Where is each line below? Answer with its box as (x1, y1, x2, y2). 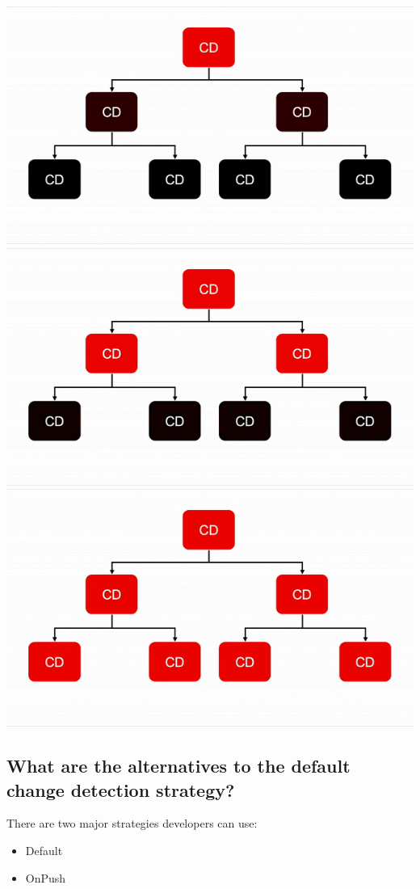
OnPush (25, 869, 66, 886)
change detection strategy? (6, 777, 235, 802)
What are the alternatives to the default (6, 753, 351, 778)
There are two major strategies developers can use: (6, 815, 258, 832)
